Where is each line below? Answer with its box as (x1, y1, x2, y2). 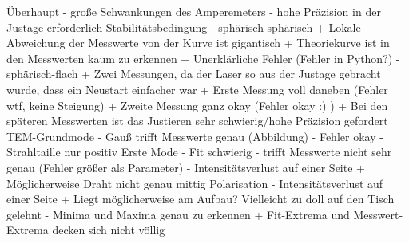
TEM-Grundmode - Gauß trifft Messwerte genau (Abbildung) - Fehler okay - (6, 127, 383, 144)
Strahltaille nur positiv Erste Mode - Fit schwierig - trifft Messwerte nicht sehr (6, 143, 392, 160)
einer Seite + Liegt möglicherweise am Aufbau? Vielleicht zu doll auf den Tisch (6, 190, 395, 207)
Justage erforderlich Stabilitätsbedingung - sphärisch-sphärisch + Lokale (6, 18, 361, 35)
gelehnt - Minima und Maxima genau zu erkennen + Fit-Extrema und (6, 206, 350, 222)
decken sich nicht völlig (52, 221, 165, 238)
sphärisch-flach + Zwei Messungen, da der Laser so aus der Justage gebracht (6, 65, 381, 82)
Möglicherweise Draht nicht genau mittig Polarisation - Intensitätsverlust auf (6, 174, 383, 191)
